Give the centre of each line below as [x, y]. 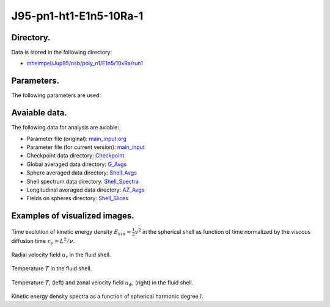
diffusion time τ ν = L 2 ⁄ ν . [43, 241]
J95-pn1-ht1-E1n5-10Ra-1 [77, 16]
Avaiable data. [39, 113]
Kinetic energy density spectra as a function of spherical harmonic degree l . [108, 297]
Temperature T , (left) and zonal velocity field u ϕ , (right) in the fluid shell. [102, 283]
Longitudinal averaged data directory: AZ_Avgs [86, 190]
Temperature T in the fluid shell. [52, 269]
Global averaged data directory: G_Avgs [77, 164]
